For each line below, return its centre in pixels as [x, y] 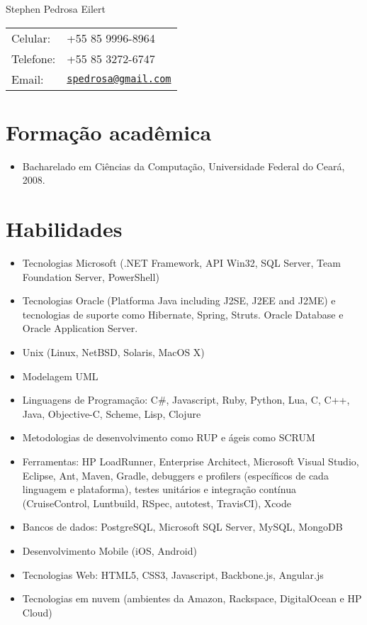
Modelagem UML [60, 376]
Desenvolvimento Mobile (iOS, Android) [109, 550]
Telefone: [34, 58]
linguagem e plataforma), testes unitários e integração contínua [159, 489]
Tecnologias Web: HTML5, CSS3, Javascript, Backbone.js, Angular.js [173, 574]
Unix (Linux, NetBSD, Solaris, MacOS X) [113, 352]
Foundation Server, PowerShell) [91, 276]
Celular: [31, 38]
